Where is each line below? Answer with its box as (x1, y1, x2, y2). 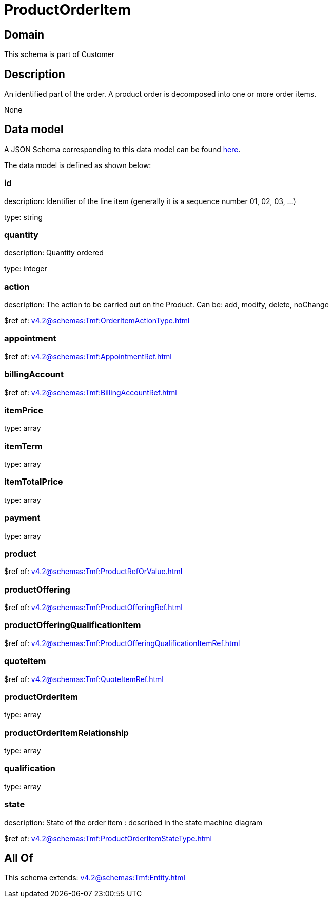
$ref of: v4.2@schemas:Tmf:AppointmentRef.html (4, 352, 172, 361)
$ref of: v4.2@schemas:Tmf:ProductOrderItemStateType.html (4, 834, 212, 843)
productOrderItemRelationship (4, 727, 129, 738)
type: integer (4, 264, 47, 273)
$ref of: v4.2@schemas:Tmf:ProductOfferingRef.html (4, 603, 183, 612)
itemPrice (4, 404, 44, 415)
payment (4, 512, 41, 523)
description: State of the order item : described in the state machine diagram (4, 818, 263, 827)
